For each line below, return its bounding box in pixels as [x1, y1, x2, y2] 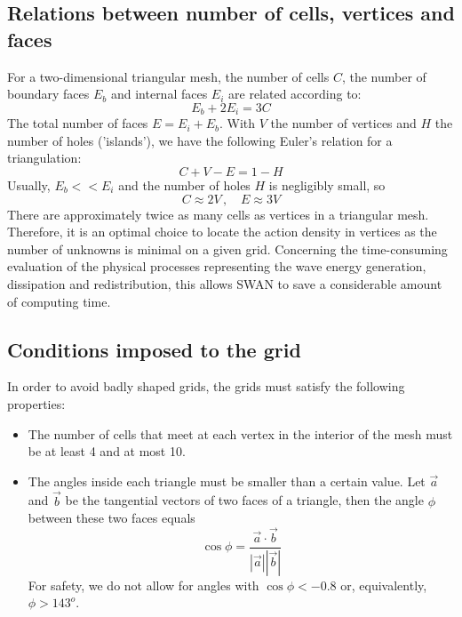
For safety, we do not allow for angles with [28, 575, 259, 594]
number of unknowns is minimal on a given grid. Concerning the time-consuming [7, 239, 448, 258]
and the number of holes [118, 176, 251, 195]
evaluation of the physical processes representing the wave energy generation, [7, 257, 426, 276]
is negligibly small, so [268, 176, 386, 195]
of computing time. [7, 292, 111, 310]
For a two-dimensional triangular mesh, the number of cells [7, 67, 330, 85]
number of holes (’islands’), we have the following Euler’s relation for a [7, 131, 393, 149]
